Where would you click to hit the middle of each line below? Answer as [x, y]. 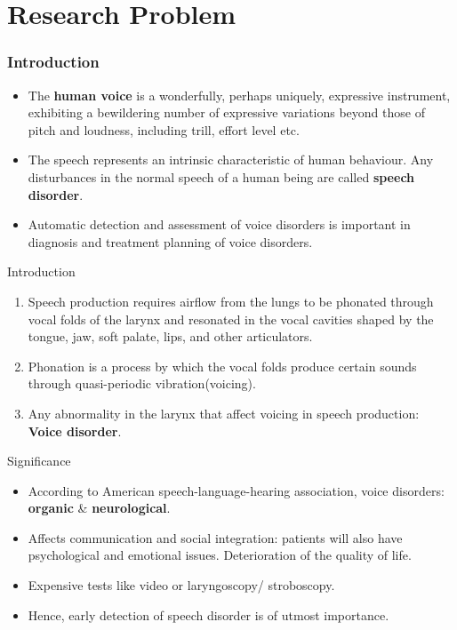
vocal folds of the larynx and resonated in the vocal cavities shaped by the [231, 319]
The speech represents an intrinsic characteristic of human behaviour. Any [231, 159]
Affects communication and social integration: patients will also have [215, 537]
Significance [39, 461]
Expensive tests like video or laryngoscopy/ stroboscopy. [181, 585]
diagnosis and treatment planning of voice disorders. [170, 241]
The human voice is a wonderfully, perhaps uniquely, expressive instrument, [239, 95]
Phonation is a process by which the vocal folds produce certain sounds [222, 366]
